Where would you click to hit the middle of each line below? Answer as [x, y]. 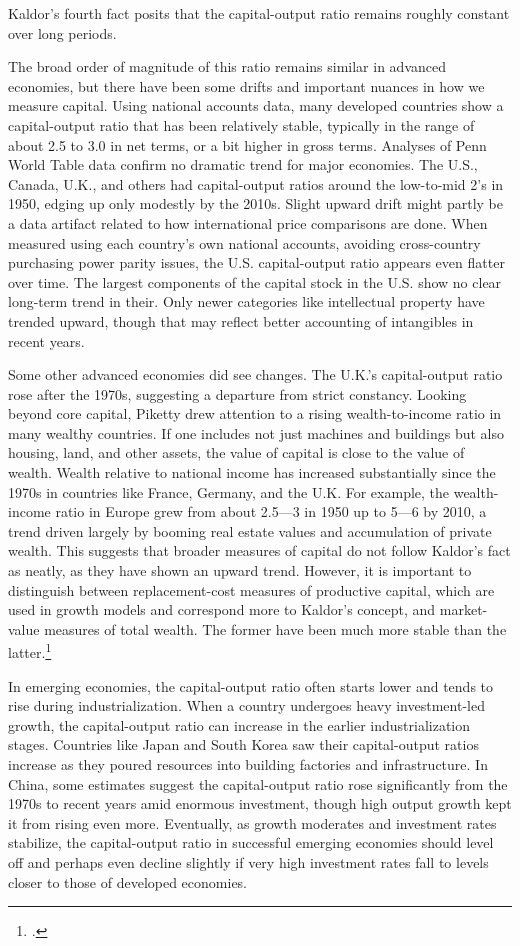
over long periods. [62, 32]
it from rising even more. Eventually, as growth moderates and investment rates [252, 822]
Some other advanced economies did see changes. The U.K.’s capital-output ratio [255, 374]
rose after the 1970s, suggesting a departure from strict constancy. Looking [237, 393]
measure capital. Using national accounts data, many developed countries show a [256, 105]
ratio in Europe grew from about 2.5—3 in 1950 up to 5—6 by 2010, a [271, 511]
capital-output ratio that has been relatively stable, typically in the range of [241, 124]
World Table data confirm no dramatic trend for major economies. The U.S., [243, 164]
